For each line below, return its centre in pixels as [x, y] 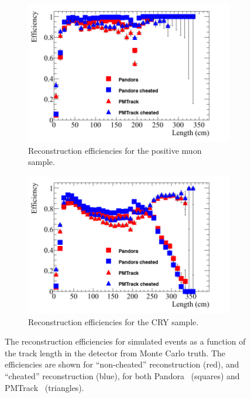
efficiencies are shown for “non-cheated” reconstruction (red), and [122, 364]
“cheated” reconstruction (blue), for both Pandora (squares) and [122, 375]
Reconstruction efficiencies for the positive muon [115, 150]
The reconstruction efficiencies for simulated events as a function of [125, 341]
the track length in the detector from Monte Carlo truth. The [115, 353]
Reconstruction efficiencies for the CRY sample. [114, 321]
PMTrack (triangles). [44, 387]
